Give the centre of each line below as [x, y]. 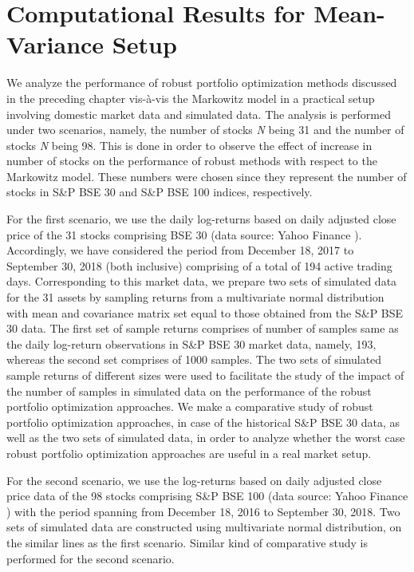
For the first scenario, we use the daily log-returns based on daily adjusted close [201, 219]
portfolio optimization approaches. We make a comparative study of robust [190, 406]
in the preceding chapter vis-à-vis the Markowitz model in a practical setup [191, 98]
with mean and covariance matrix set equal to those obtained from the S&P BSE [205, 312]
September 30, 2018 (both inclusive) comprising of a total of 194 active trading [199, 265]
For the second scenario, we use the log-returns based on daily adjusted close [194, 480]
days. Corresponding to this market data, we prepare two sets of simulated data [202, 281]
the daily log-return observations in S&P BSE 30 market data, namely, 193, [191, 343]
